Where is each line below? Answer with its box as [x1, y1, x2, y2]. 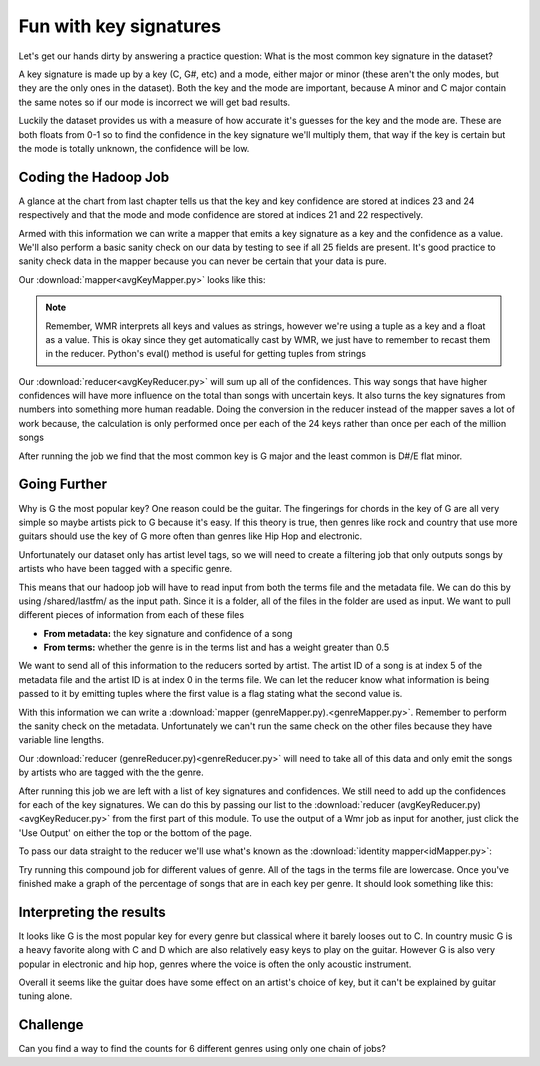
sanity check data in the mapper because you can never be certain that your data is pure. [18, 255, 387, 267]
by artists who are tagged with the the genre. [18, 766, 204, 779]
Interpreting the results [18, 903, 167, 920]
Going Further [18, 476, 108, 493]
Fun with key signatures [18, 15, 222, 37]
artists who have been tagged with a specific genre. [18, 563, 233, 575]
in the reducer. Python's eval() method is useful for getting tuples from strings [45, 348, 367, 360]
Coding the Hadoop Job [18, 168, 170, 185]
